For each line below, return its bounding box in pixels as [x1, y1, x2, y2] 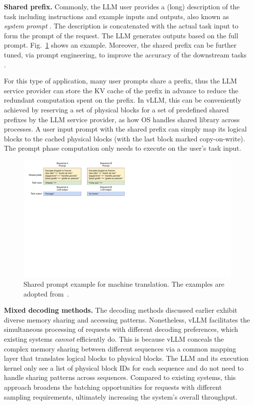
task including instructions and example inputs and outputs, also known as [4, 11, 229, 21]
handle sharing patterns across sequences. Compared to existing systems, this [4, 372, 236, 382]
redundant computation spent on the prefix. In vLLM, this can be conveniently [4, 95, 241, 105]
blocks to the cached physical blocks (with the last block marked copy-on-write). [4, 133, 245, 143]
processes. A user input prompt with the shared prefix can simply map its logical [4, 124, 247, 134]
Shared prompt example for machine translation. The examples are [23, 279, 225, 289]
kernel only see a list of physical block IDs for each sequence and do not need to [4, 362, 244, 373]
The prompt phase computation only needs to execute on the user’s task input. [4, 143, 241, 153]
